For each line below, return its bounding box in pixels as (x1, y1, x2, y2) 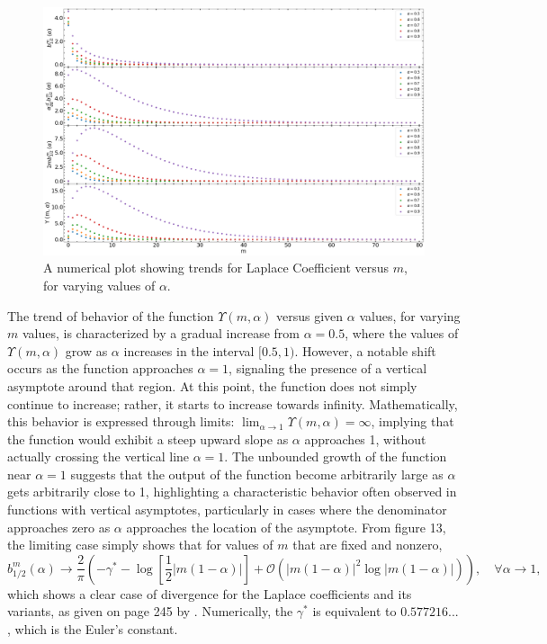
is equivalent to (312, 602, 397, 621)
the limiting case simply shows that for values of (7, 535, 273, 554)
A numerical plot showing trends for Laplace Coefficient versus (43, 258, 390, 277)
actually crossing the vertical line (7, 447, 190, 466)
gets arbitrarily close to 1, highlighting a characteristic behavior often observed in (7, 482, 457, 501)
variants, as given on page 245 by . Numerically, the (7, 602, 293, 621)
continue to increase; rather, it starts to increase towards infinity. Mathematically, (7, 394, 458, 413)
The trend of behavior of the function (7, 306, 214, 325)
